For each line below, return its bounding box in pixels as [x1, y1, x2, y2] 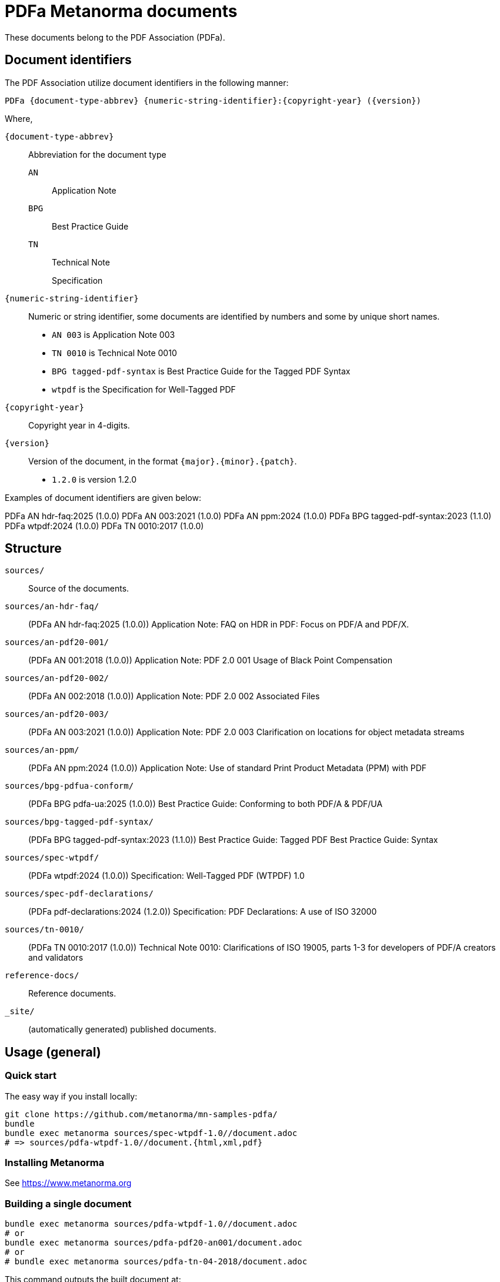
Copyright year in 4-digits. [28, 420, 130, 430]
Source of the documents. [28, 583, 129, 594]
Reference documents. [28, 988, 116, 999]
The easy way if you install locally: [5, 1091, 138, 1101]
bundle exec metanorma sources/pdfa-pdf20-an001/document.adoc [5, 1238, 302, 1248]
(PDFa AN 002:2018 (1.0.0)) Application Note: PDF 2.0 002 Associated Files [28, 691, 320, 702]
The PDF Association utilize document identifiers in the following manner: [5, 77, 289, 88]
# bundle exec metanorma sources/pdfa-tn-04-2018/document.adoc [5, 1257, 308, 1267]
